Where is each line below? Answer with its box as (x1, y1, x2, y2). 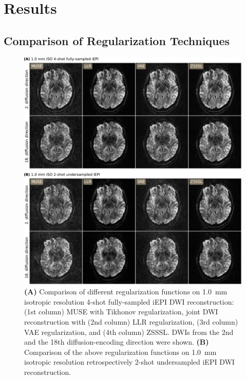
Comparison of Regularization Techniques (4, 32, 230, 48)
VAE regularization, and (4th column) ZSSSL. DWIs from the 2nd (24, 326, 234, 337)
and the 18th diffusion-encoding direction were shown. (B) (24, 336, 209, 347)
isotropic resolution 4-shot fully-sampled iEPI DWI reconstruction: (24, 296, 234, 307)
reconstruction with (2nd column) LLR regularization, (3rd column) (24, 316, 238, 327)
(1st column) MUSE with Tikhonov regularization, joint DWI (24, 306, 218, 317)
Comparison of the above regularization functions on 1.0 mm (24, 346, 217, 357)
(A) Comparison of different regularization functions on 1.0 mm (24, 286, 228, 297)
